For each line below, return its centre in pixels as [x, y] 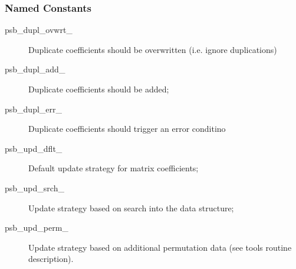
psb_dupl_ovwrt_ [39, 30]
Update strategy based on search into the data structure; [131, 207]
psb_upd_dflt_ [34, 148]
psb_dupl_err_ [34, 109]
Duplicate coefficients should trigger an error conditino [127, 129]
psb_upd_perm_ [37, 228]
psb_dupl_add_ [35, 69]
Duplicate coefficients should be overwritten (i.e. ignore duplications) [153, 49]
